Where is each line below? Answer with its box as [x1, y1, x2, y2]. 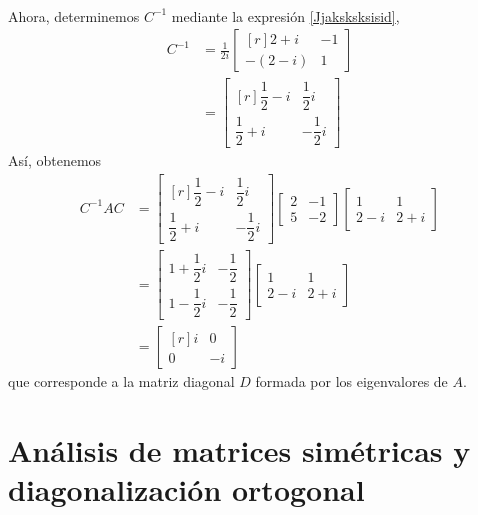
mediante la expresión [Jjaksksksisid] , [171, 5, 400, 26]
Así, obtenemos [8, 150, 102, 171]
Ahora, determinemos [8, 5, 140, 26]
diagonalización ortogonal [8, 469, 365, 510]
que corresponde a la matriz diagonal [8, 371, 235, 392]
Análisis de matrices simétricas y [8, 430, 471, 471]
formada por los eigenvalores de [255, 371, 448, 392]
